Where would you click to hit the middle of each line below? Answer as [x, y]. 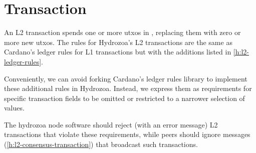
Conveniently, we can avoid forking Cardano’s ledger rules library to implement [126, 78]
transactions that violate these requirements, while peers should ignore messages [127, 134]
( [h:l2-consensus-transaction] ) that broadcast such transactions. [101, 144]
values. [14, 108]
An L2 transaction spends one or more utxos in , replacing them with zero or [122, 32]
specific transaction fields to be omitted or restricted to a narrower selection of [124, 98]
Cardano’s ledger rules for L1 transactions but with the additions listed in [118, 52]
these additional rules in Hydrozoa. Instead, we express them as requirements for [128, 88]
